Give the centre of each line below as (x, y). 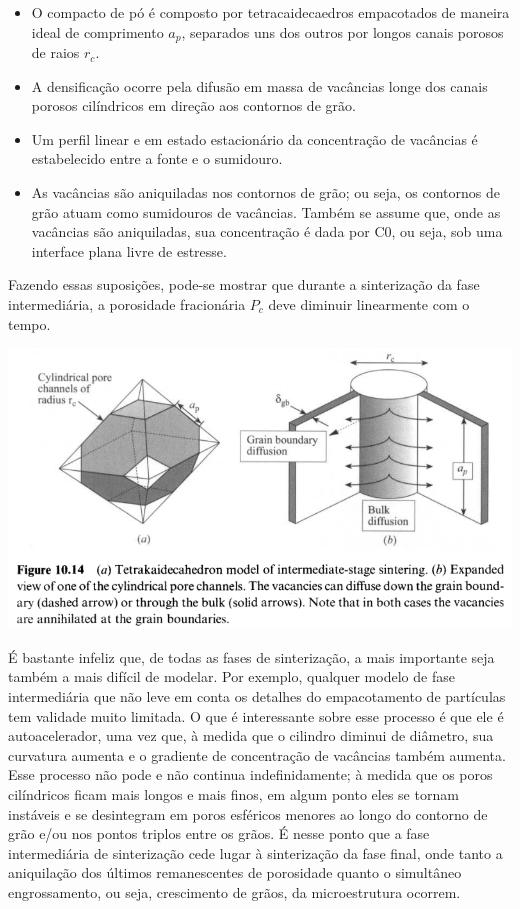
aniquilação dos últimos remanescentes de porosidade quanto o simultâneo (235, 872)
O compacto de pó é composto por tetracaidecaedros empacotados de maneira (270, 12)
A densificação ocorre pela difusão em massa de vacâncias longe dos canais (259, 85)
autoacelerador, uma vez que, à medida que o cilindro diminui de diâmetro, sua (251, 735)
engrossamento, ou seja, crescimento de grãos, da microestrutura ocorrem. (234, 892)
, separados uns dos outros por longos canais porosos (342, 31)
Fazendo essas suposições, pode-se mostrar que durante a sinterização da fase (244, 284)
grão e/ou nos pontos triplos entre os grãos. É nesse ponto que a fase (219, 833)
